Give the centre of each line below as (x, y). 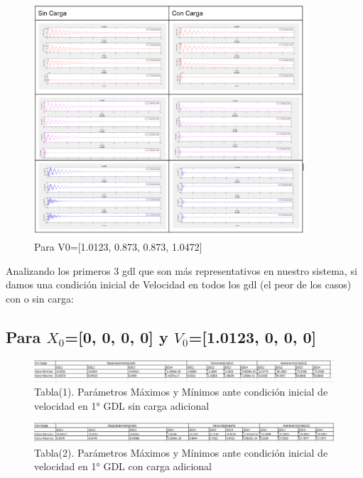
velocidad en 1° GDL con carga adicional (123, 466)
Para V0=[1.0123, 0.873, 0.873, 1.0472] (118, 247)
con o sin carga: (40, 299)
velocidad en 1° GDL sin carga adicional (122, 405)
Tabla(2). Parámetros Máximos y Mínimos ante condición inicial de (181, 452)
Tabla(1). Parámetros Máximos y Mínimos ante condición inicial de (181, 392)
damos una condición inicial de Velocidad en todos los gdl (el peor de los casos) (179, 284)
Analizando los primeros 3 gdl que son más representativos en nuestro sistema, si (181, 270)
